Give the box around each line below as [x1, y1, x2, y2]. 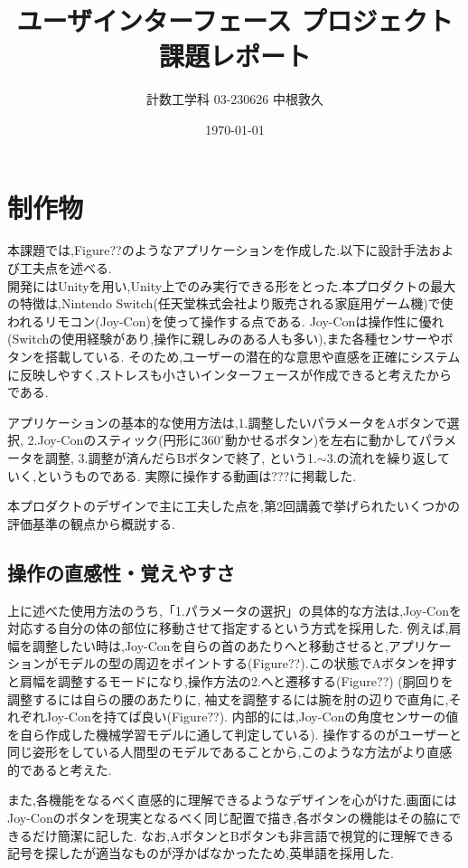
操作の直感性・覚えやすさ [7, 558, 235, 586]
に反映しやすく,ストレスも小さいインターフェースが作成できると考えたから [7, 364, 452, 383]
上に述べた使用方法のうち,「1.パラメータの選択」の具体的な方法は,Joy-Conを [7, 600, 463, 619]
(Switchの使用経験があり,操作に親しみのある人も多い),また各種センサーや [7, 329, 441, 348]
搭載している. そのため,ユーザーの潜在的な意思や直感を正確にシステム [44, 347, 461, 365]
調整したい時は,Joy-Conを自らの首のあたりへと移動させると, [32, 636, 388, 655]
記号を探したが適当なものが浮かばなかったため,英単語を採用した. [7, 844, 394, 863]
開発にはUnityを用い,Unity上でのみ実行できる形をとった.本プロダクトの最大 [7, 276, 456, 295]
